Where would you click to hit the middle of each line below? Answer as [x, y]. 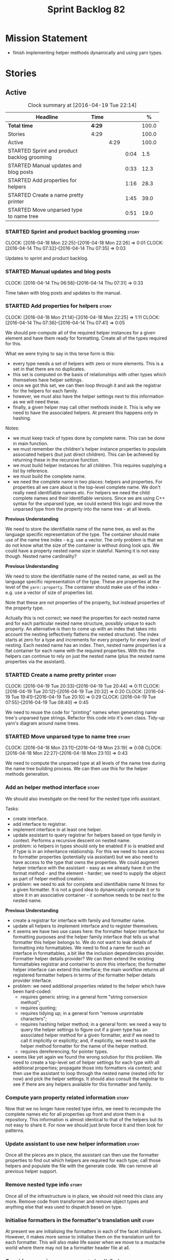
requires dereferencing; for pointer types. [64, 1051]
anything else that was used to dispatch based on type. [64, 1207]
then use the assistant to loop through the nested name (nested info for [88, 1073]
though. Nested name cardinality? [41, 556]
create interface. [30, 819]
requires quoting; [39, 1008]
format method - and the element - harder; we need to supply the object [89, 873]
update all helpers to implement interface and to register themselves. [86, 925]
